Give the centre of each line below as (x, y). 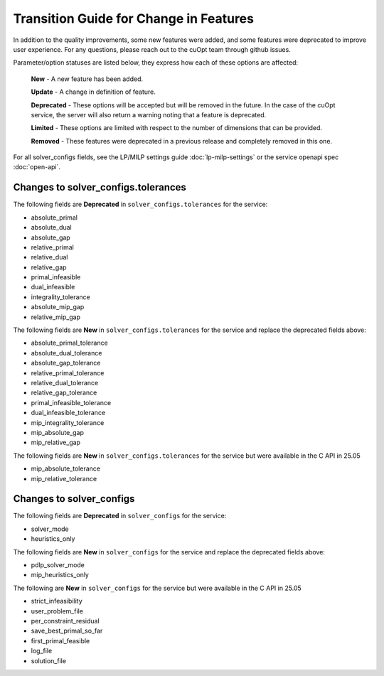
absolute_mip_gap (58, 307)
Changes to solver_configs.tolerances (100, 187)
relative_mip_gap (56, 317)
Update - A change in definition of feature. (94, 92)
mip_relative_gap (56, 442)
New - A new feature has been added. (87, 79)
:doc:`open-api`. (37, 167)
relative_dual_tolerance (65, 383)
